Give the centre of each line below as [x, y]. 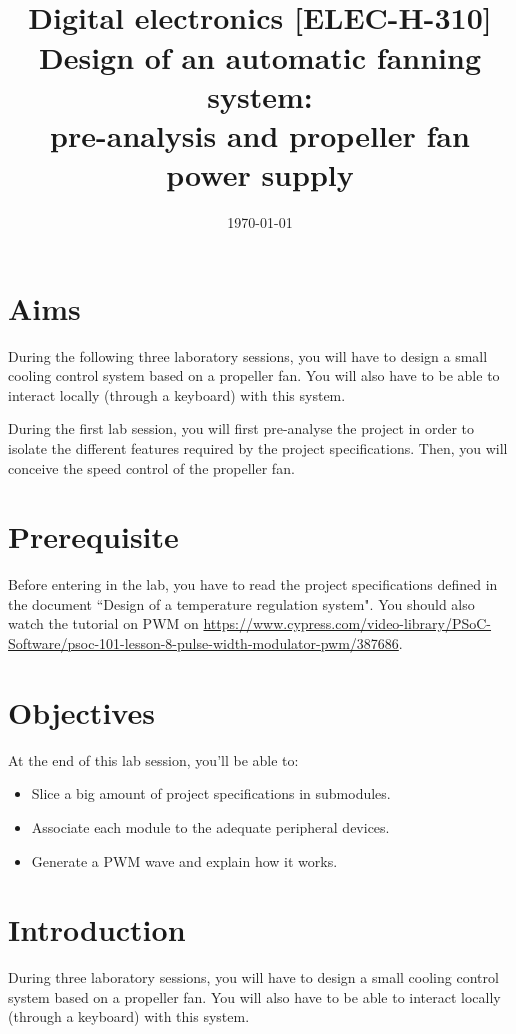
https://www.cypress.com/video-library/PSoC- [347, 623]
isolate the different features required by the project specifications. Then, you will [258, 447]
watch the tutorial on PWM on [103, 623]
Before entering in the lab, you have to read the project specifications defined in [253, 584]
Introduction [97, 929]
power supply [260, 174]
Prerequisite [93, 536]
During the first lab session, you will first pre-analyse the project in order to [241, 428]
